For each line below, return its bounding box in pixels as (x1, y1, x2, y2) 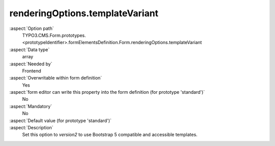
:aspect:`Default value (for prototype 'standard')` (9, 117, 112, 124)
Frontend (22, 67, 42, 74)
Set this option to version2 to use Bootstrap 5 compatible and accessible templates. (22, 132, 198, 138)
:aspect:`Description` (9, 125, 53, 131)
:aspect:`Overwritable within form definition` (9, 75, 102, 81)
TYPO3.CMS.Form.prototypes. (22, 32, 86, 38)
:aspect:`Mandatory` (9, 103, 52, 109)
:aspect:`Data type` (9, 46, 50, 53)
